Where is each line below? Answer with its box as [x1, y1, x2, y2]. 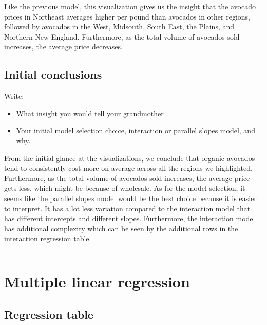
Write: [4, 91, 24, 101]
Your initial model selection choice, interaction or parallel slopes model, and [16, 125, 255, 136]
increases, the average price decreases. [4, 41, 123, 52]
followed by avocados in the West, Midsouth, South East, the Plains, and [4, 21, 235, 32]
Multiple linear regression [4, 271, 190, 292]
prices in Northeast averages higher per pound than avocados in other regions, [4, 11, 251, 22]
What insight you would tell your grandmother [16, 107, 164, 118]
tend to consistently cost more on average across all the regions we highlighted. [4, 162, 253, 173]
